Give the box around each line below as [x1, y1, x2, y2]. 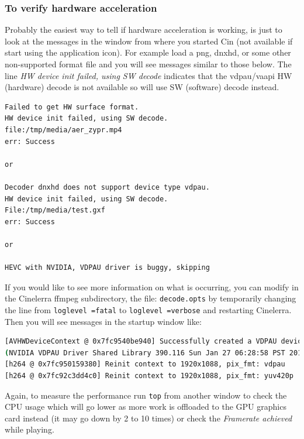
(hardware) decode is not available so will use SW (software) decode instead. [5, 81, 279, 93]
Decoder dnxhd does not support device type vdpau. [5, 183, 210, 191]
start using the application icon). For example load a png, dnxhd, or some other [5, 46, 291, 59]
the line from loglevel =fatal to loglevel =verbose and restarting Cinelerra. [5, 303, 292, 315]
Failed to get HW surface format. [5, 102, 139, 111]
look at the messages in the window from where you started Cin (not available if [5, 35, 293, 47]
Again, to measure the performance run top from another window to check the [5, 389, 287, 401]
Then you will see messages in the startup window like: [5, 315, 202, 327]
